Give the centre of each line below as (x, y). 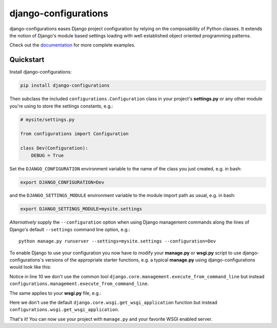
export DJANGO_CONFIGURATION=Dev (62, 182)
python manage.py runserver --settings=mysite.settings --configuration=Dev (117, 241)
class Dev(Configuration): (54, 148)
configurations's (27, 260)
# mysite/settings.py (47, 119)
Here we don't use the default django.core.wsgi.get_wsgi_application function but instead (113, 302)
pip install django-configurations (65, 85)
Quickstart (27, 60)
